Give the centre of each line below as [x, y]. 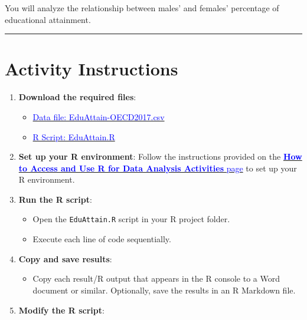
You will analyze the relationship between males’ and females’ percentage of [142, 8]
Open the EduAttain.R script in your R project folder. [131, 219]
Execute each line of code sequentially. [102, 239]
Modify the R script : [61, 310]
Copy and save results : [65, 258]
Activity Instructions [92, 69]
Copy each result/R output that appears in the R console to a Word [156, 278]
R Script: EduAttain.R [74, 136]
